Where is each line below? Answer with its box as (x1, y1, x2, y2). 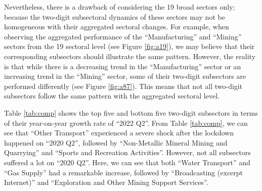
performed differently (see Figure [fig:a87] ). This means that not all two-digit (4, 80, 243, 91)
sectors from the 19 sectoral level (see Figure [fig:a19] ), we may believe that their (4, 41, 255, 52)
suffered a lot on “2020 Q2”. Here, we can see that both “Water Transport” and (4, 157, 250, 167)
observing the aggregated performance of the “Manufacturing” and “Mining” (4, 31, 242, 41)
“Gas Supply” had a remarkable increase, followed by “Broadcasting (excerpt (4, 167, 243, 177)
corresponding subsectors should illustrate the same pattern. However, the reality (4, 51, 256, 61)
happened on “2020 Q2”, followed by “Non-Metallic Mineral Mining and (4, 137, 228, 148)
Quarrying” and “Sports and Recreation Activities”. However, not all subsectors (4, 147, 251, 158)
